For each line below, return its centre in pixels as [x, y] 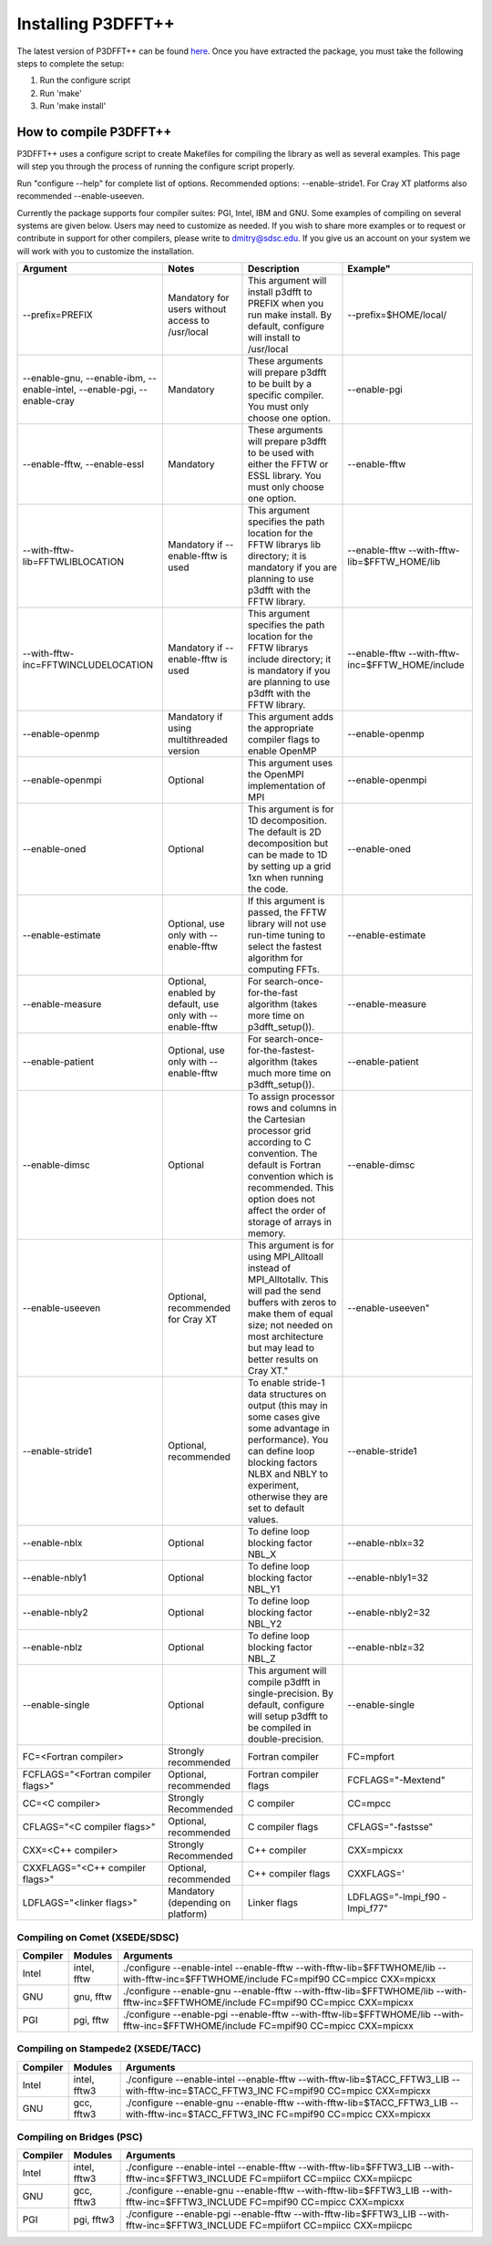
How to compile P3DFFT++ [94, 132]
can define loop [281, 1451]
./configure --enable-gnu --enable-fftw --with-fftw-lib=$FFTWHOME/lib [279, 1990]
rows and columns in [292, 1108]
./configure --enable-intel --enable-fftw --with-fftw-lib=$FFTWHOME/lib [280, 1968]
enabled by [192, 993]
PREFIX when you [286, 304]
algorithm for [275, 958]
